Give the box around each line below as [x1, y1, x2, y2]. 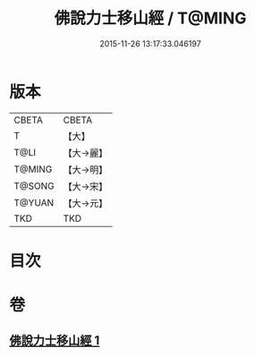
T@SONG [13, 180, 55, 192]
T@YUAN [13, 196, 55, 208]
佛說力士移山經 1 [9, 333, 100, 349]
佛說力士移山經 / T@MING [54, 8, 247, 29]
